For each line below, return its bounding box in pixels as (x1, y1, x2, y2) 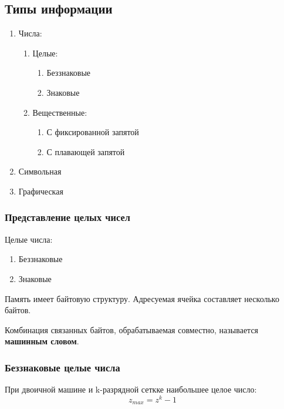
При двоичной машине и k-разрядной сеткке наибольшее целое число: (5, 383, 257, 395)
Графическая (18, 185, 63, 197)
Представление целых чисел (5, 210, 130, 224)
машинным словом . (5, 335, 79, 347)
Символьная (18, 165, 62, 177)
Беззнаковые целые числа (5, 360, 120, 374)
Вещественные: (32, 106, 87, 118)
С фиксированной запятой (46, 126, 139, 138)
